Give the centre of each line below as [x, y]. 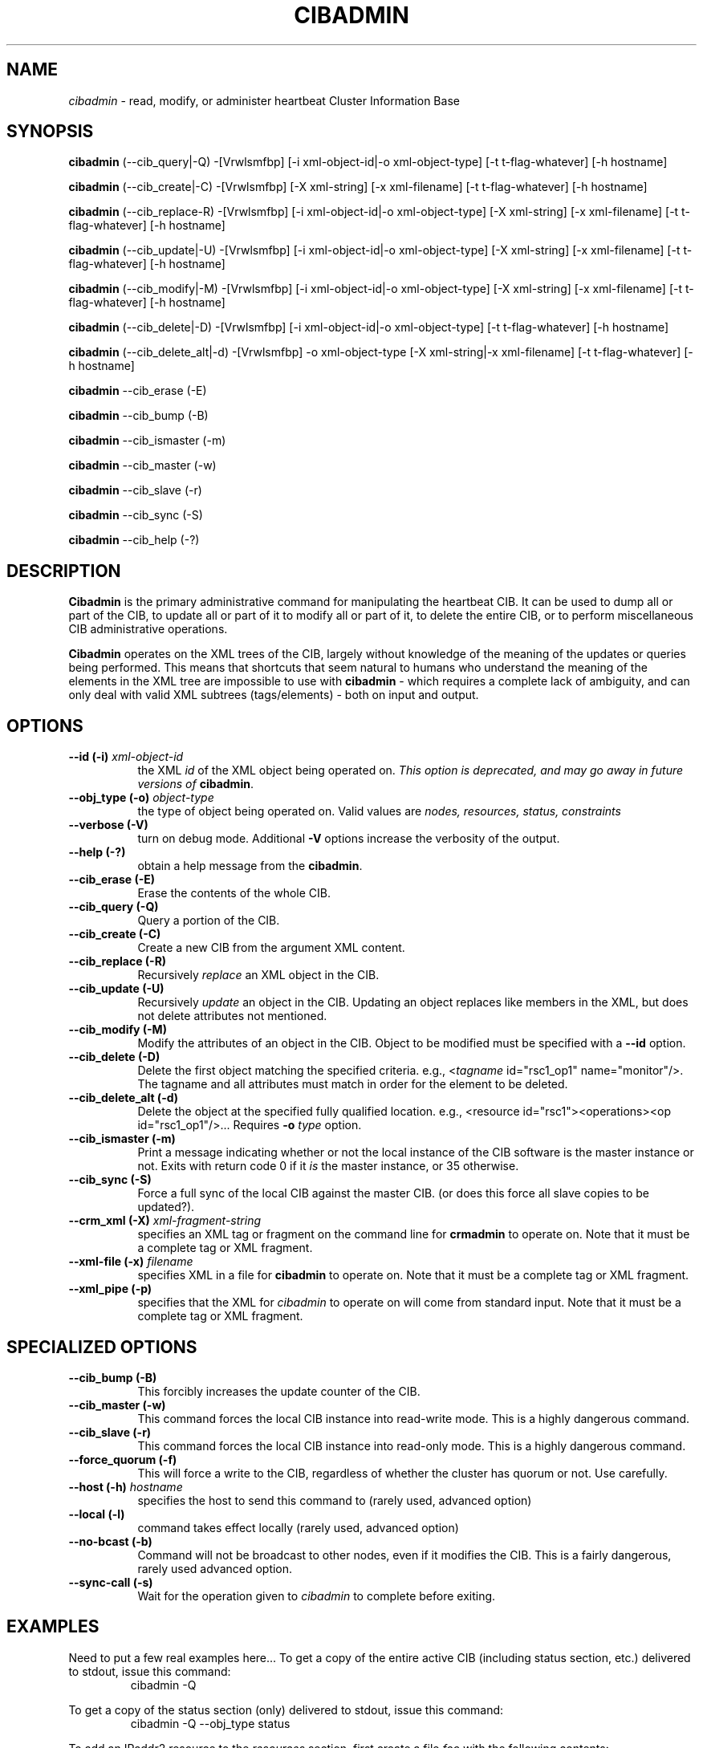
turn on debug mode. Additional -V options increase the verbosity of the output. [349, 839]
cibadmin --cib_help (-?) [134, 540]
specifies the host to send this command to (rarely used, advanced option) [335, 1500]
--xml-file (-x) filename [131, 1262]
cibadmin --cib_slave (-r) [135, 490]
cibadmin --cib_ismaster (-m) [147, 441]
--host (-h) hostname [126, 1486]
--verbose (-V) [108, 825]
